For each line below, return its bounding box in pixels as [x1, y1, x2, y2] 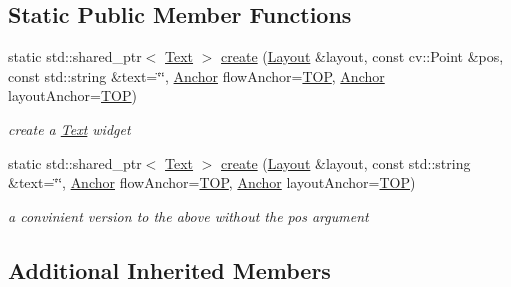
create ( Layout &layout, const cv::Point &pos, [221, 46, 504, 67]
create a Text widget [8, 118, 131, 139]
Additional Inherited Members [8, 254, 331, 285]
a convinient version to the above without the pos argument [8, 205, 369, 226]
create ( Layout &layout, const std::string [221, 152, 471, 173]
